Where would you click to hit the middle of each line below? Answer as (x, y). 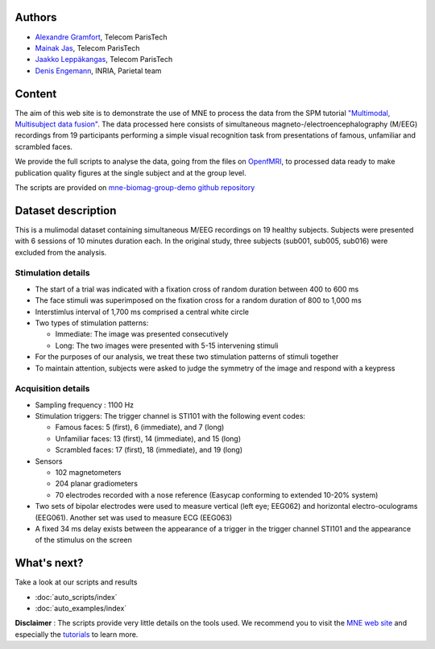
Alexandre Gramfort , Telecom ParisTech (101, 37)
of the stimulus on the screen (83, 540)
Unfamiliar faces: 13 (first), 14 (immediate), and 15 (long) (148, 438)
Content (36, 94)
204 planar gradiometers (97, 484)
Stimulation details (52, 273)
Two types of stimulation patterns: (92, 323)
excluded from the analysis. (61, 252)
